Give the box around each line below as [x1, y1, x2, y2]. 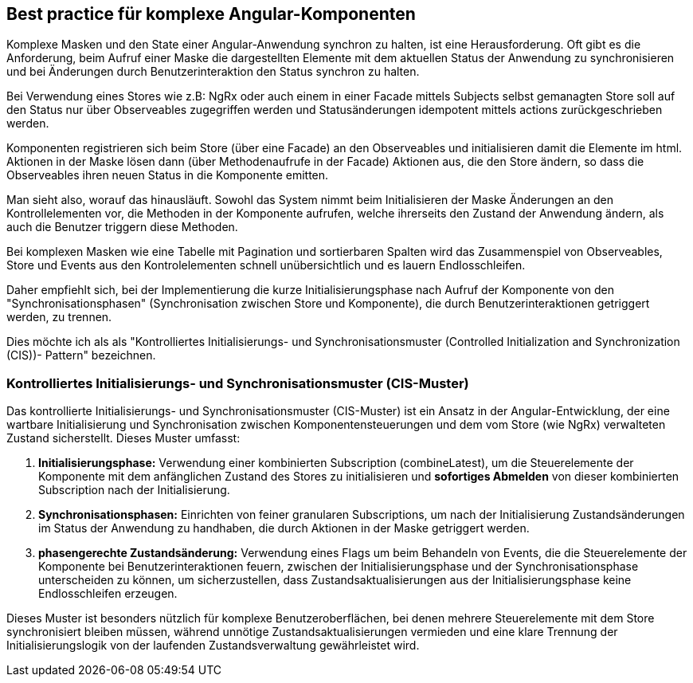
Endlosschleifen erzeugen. [38, 587, 178, 601]
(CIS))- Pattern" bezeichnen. [6, 348, 156, 363]
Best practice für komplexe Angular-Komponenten [6, 4, 416, 24]
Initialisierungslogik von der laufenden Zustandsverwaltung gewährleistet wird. [6, 638, 420, 653]
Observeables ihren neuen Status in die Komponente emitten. [6, 168, 329, 183]
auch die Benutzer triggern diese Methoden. [6, 220, 238, 234]
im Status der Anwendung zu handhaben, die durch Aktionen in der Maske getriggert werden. [38, 521, 530, 536]
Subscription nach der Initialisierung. [38, 483, 230, 497]
